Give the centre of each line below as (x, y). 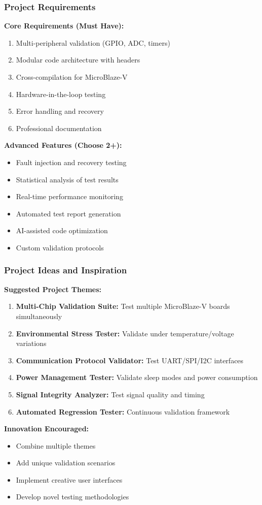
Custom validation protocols (60, 247)
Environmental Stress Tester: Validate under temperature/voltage (125, 333)
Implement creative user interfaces (69, 479)
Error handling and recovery (60, 111)
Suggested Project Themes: (53, 289)
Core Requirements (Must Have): (64, 26)
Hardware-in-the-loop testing (61, 94)
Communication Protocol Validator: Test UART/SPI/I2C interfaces (130, 360)
